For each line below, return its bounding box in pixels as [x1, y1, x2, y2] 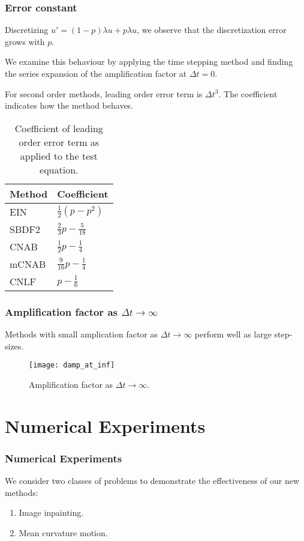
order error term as [19, 134, 100, 149]
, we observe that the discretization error [137, 23, 287, 36]
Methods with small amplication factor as [5, 328, 158, 340]
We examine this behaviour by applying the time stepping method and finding [5, 55, 293, 68]
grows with [5, 35, 45, 47]
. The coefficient [218, 87, 278, 100]
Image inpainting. [19, 506, 84, 519]
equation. [40, 162, 79, 177]
